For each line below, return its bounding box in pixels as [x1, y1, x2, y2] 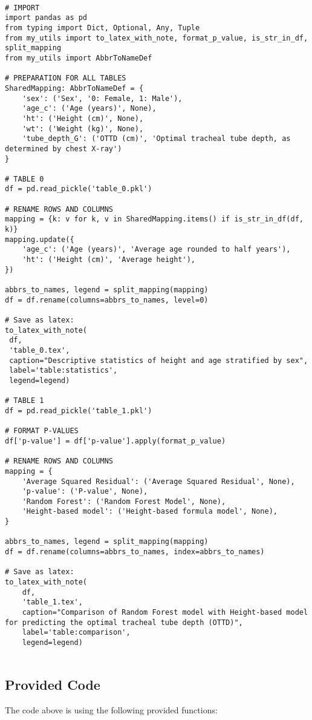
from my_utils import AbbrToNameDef [5, 53, 152, 62]
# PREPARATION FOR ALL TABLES [5, 74, 126, 83]
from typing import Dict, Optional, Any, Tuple [5, 23, 200, 32]
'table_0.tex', [9, 345, 70, 355]
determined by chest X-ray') [5, 144, 122, 153]
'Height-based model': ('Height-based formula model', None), [22, 507, 278, 516]
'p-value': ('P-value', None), [22, 487, 148, 496]
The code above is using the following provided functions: [5, 703, 218, 716]
